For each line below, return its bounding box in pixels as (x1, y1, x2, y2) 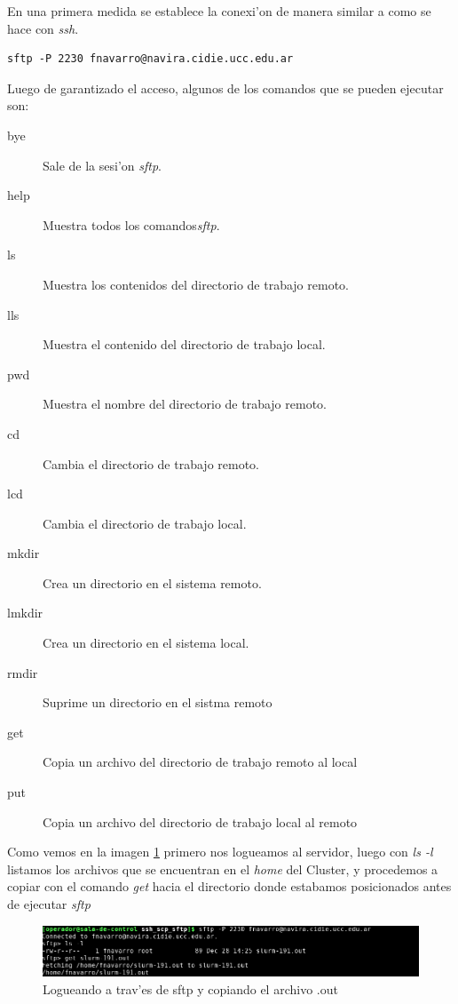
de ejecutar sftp (7, 895, 91, 912)
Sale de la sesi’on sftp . (43, 155, 162, 174)
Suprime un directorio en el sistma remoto (43, 693, 272, 712)
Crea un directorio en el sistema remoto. (43, 573, 262, 592)
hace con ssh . (7, 19, 79, 37)
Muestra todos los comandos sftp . (43, 215, 220, 234)
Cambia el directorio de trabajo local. (43, 514, 247, 532)
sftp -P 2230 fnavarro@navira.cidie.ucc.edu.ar (7, 52, 294, 66)
